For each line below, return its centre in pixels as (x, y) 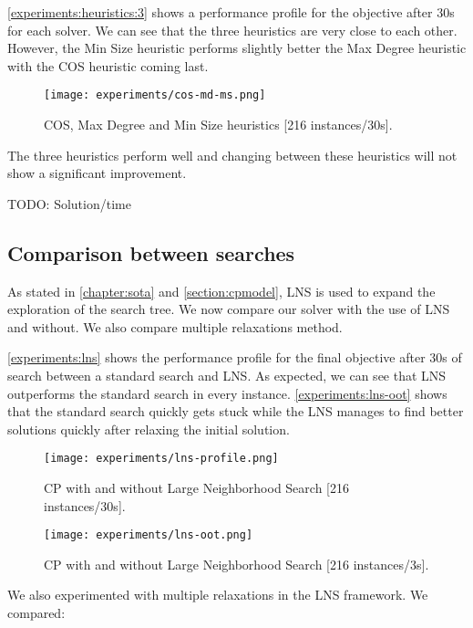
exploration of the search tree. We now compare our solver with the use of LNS (229, 309)
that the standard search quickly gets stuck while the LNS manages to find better (236, 411)
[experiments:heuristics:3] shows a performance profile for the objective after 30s (231, 12)
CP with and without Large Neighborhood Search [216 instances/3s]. (236, 564)
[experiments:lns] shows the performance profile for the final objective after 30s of (235, 357)
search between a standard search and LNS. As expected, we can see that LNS (227, 375)
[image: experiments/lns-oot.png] (149, 535)
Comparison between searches (151, 252)
